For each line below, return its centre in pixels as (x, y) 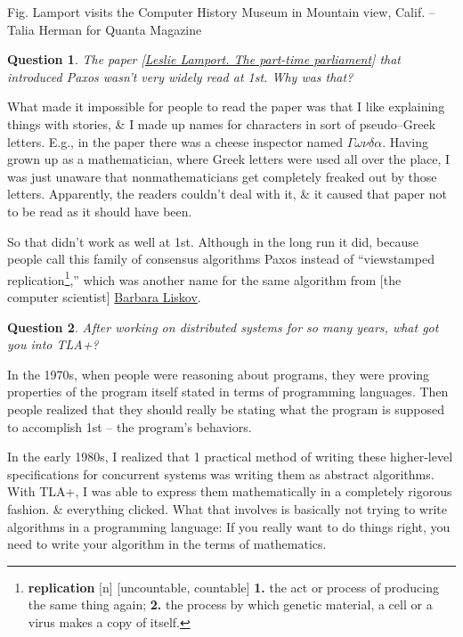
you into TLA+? (53, 344)
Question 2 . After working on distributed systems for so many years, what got (223, 327)
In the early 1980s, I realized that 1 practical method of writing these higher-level (230, 457)
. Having (405, 141)
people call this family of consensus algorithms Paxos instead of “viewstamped (221, 259)
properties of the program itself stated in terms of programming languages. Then (228, 392)
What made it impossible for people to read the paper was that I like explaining (226, 106)
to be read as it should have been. (100, 211)
